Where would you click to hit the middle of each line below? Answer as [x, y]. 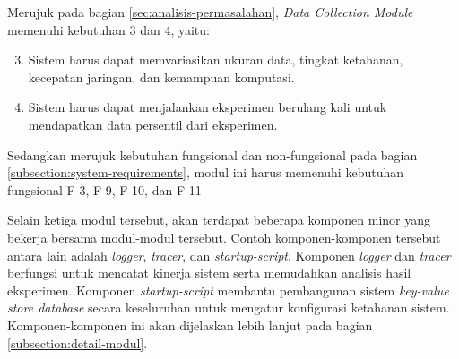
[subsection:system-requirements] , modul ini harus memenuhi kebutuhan [205, 172]
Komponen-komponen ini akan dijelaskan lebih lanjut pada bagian [190, 325]
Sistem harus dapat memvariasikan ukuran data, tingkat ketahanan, [216, 60]
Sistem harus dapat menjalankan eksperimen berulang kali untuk [208, 107]
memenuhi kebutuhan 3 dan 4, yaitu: [108, 29]
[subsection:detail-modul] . [78, 342]
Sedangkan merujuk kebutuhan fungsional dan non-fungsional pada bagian [212, 154]
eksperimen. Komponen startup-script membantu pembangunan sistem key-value [228, 290]
